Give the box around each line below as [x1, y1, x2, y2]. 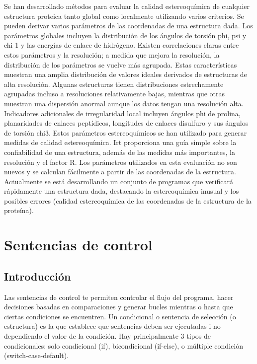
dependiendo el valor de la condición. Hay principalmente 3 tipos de [4, 331, 211, 341]
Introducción [4, 268, 71, 284]
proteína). [4, 205, 34, 216]
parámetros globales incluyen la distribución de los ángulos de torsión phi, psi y [4, 30, 247, 40]
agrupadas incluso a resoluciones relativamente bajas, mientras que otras [4, 88, 225, 99]
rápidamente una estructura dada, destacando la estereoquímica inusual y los [4, 186, 239, 196]
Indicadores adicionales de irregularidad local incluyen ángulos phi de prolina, [4, 108, 241, 118]
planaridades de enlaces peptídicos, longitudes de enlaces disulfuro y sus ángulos [4, 118, 249, 128]
